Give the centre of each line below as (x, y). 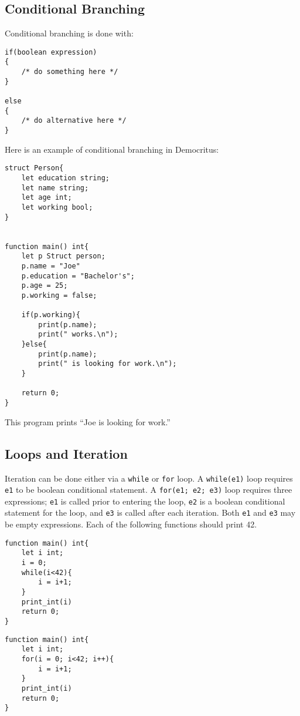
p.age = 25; (45, 286)
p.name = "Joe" (51, 266)
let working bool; (57, 207)
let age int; (47, 198)
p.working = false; (59, 295)
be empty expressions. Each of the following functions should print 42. (131, 524)
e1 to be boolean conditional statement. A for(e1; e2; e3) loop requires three (149, 490)
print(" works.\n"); (78, 335)
